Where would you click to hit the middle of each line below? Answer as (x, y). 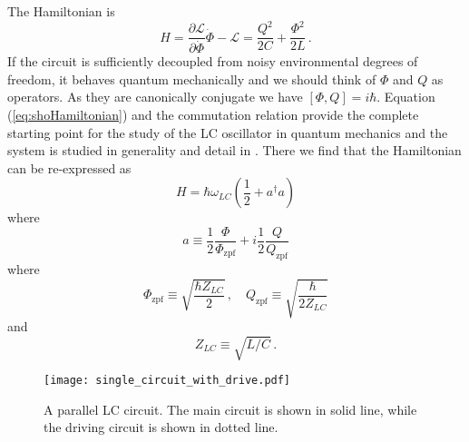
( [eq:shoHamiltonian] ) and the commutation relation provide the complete (213, 114)
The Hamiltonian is (61, 11)
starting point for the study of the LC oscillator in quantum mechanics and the (228, 132)
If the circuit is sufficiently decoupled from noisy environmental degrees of (213, 61)
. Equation (406, 97)
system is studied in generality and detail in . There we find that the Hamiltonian (234, 150)
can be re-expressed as (69, 167)
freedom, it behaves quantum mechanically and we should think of (192, 79)
